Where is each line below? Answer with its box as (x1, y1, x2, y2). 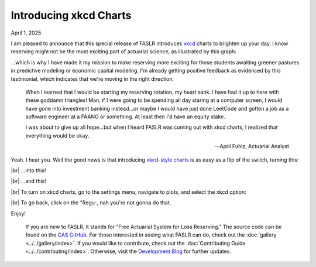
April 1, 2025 (11, 29, 42, 36)
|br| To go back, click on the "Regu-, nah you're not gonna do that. (11, 199, 171, 206)
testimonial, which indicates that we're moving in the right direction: (11, 75, 174, 82)
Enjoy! (11, 210, 26, 217)
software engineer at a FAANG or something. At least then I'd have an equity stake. (25, 113, 225, 120)
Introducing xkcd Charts (11, 9, 132, 22)
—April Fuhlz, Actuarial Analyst (214, 143, 289, 150)
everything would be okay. (25, 132, 90, 139)
